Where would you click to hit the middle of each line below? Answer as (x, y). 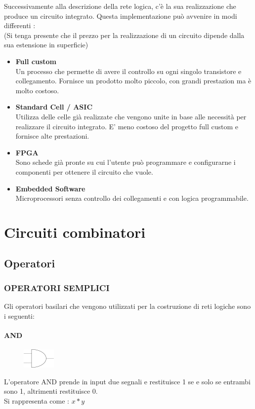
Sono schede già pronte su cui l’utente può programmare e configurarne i (126, 162)
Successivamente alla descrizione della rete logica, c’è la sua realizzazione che (120, 6)
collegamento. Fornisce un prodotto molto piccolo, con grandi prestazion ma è (133, 81)
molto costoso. (37, 90)
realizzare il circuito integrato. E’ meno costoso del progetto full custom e (127, 126)
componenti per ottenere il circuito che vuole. (84, 171)
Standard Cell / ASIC (54, 107)
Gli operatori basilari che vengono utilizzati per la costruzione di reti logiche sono (127, 306)
